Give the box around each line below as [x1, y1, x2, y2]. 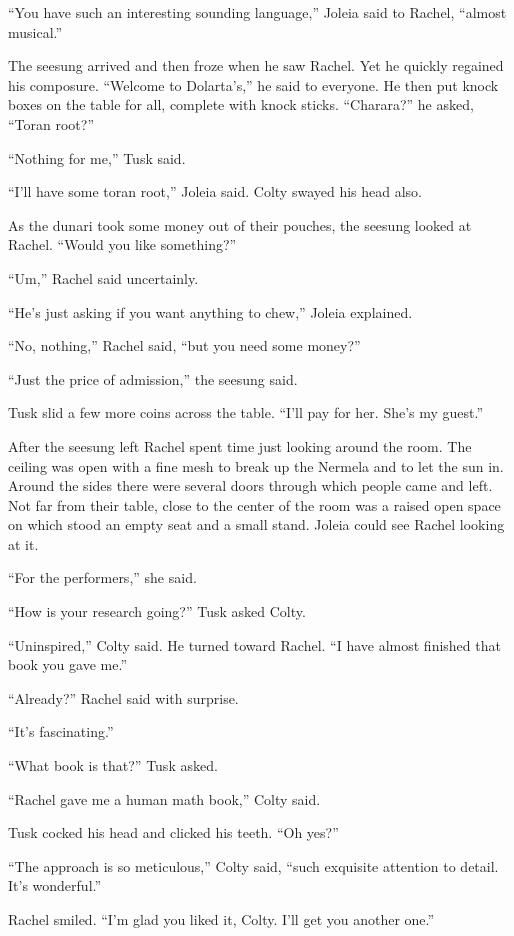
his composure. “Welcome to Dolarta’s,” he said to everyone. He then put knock [8, 74, 499, 95]
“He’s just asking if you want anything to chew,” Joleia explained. [8, 301, 413, 322]
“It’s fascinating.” [8, 721, 114, 742]
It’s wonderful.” [8, 875, 102, 896]
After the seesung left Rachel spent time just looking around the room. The [8, 435, 472, 456]
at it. [8, 533, 39, 554]
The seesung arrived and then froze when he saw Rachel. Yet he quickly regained [8, 55, 504, 76]
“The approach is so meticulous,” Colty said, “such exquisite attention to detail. [8, 855, 499, 876]
